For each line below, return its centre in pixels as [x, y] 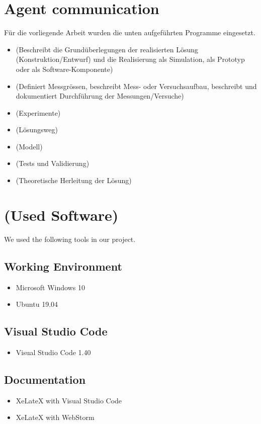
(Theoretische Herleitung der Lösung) [74, 180]
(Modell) [29, 146]
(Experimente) [38, 112]
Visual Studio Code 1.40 [53, 352]
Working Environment [63, 266]
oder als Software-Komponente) [64, 69]
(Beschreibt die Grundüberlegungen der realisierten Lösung [107, 49]
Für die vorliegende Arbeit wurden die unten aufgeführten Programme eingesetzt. [130, 32]
